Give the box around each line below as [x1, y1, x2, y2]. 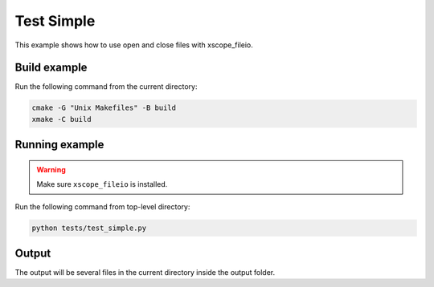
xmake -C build [31, 115, 92, 123]
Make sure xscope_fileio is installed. [36, 180, 168, 189]
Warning [36, 164, 66, 174]
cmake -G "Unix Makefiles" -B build [31, 103, 177, 112]
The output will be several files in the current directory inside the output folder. [14, 268, 276, 277]
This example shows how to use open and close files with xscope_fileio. [14, 40, 253, 50]
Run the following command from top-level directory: [14, 201, 190, 212]
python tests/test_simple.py [31, 223, 147, 232]
